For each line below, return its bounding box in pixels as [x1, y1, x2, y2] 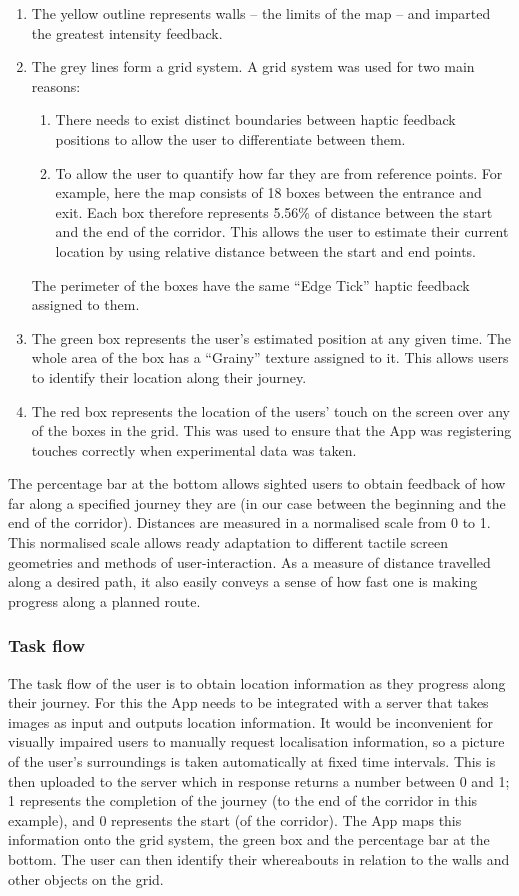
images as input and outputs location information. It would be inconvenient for [8, 711, 493, 732]
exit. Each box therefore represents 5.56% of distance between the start [55, 201, 493, 222]
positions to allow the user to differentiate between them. [55, 128, 406, 149]
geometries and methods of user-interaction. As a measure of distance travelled [8, 551, 491, 572]
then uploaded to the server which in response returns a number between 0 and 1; [8, 770, 510, 791]
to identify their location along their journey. [31, 366, 307, 387]
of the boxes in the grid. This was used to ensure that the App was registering [31, 420, 512, 441]
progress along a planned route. [8, 590, 201, 611]
